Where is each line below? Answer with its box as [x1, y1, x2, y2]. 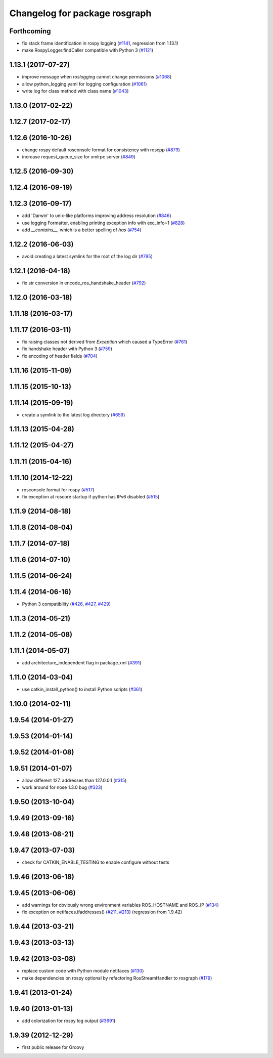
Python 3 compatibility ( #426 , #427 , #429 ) [22, 601, 111, 607]
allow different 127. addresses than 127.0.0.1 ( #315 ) [22, 777, 127, 783]
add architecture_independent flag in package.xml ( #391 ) [22, 659, 142, 665]
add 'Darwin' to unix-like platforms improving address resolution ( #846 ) [22, 213, 171, 219]
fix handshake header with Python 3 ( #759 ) [22, 346, 113, 352]
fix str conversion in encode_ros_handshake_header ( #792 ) [22, 280, 146, 286]
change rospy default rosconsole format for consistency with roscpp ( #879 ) [22, 147, 180, 153]
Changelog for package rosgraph [9, 8, 152, 19]
